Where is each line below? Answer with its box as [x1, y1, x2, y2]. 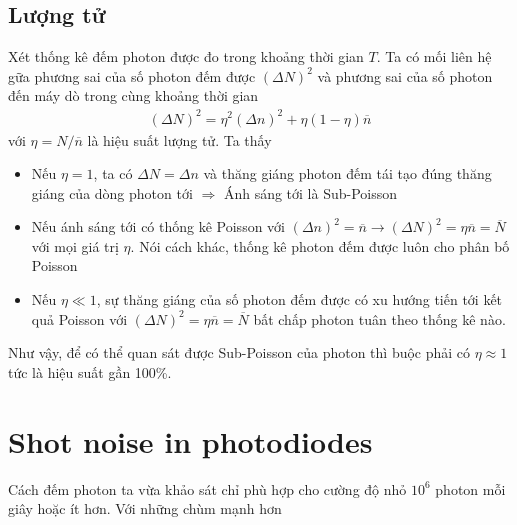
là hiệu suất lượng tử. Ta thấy [87, 129, 272, 150]
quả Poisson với [31, 308, 128, 329]
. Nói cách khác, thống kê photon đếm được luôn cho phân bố [130, 235, 510, 256]
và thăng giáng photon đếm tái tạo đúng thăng [203, 163, 492, 184]
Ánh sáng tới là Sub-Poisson [223, 182, 398, 203]
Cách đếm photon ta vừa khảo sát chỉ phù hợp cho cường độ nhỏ [8, 478, 407, 499]
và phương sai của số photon [317, 65, 493, 86]
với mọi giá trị [31, 235, 119, 256]
